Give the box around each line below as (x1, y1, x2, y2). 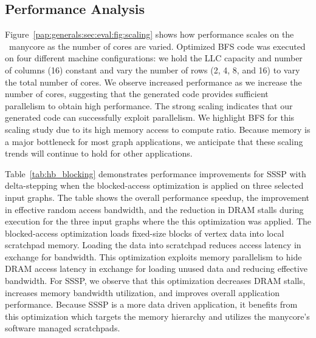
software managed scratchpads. (5, 322, 120, 334)
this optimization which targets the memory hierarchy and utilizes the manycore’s (5, 309, 310, 322)
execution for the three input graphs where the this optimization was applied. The (5, 215, 312, 228)
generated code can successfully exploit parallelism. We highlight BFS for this (5, 111, 295, 124)
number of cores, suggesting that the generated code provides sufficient (5, 87, 269, 100)
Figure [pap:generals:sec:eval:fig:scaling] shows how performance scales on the (5, 28, 294, 41)
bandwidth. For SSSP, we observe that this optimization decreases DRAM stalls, (5, 274, 306, 287)
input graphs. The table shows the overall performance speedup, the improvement (5, 191, 310, 203)
